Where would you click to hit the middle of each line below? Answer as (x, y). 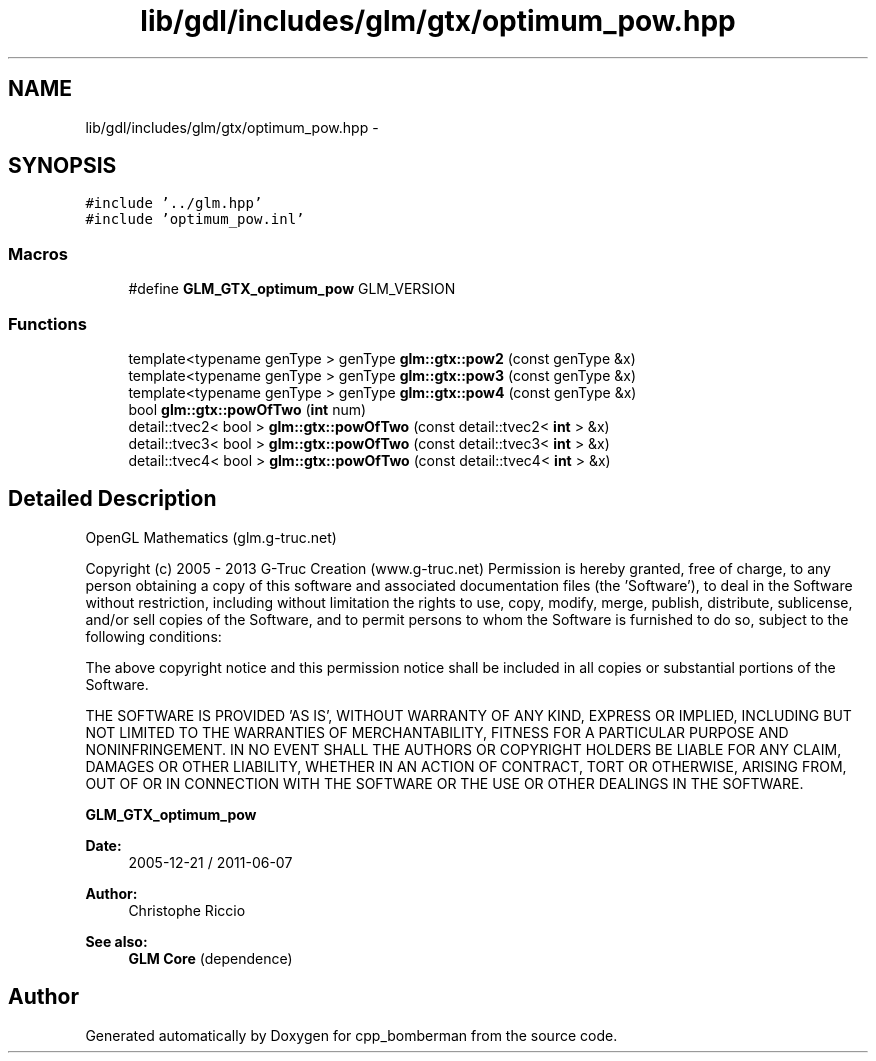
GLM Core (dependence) (210, 958)
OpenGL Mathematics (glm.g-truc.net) (211, 537)
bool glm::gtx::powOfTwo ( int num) (247, 409)
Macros (38, 253)
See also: (116, 941)
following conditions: (153, 636)
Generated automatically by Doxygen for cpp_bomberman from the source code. (351, 1035)
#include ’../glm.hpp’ (174, 203)
